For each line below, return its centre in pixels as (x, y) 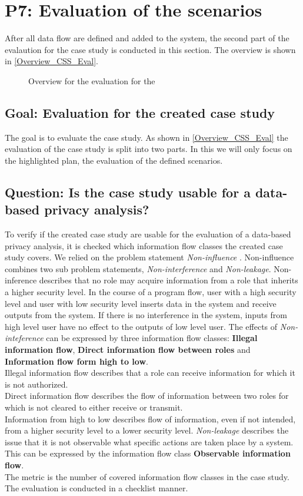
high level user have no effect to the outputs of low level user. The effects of (141, 326)
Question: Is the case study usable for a (128, 192)
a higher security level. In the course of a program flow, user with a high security (151, 292)
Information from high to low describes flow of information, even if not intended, (150, 419)
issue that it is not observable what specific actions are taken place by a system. (149, 442)
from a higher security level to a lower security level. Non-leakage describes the (147, 430)
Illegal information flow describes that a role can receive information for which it (150, 373)
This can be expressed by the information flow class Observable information (148, 453)
